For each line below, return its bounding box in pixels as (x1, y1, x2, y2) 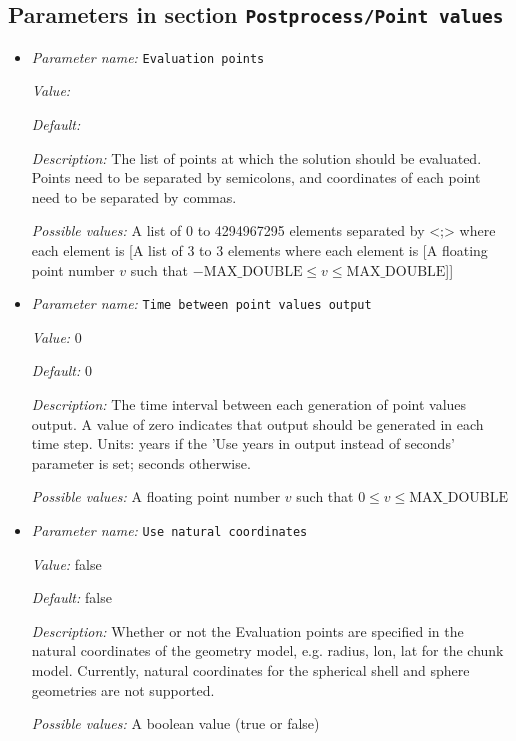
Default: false (31, 587, 112, 608)
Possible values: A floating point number (31, 486, 281, 507)
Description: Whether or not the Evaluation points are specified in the (31, 620, 464, 641)
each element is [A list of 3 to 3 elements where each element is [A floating (31, 240, 488, 260)
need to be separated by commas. (31, 186, 237, 207)
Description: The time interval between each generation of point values (31, 394, 467, 415)
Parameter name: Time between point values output (31, 293, 372, 314)
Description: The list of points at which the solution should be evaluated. (31, 147, 482, 168)
